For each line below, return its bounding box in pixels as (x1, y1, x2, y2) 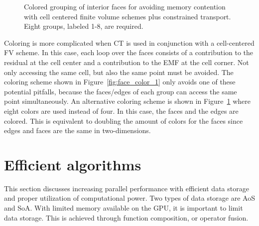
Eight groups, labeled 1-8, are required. (24, 21, 143, 31)
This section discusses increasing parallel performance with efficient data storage (4, 183, 249, 193)
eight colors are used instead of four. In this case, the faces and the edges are (4, 105, 239, 116)
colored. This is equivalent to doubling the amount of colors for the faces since (4, 115, 243, 126)
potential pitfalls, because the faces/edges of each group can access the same (4, 86, 237, 96)
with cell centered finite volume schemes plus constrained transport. (24, 11, 231, 21)
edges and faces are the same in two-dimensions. (4, 125, 151, 136)
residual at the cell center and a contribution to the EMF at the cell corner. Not (4, 57, 249, 67)
